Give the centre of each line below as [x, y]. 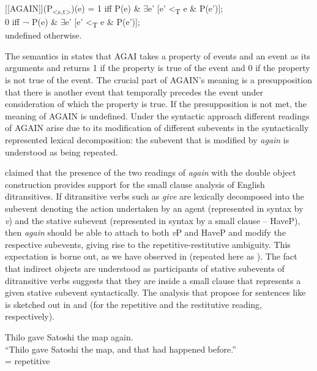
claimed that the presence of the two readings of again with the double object [151, 172]
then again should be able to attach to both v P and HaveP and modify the [146, 232]
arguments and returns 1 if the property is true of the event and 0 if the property [158, 68]
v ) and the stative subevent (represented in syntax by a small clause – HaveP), [153, 220]
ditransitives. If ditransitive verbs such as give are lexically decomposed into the [155, 196]
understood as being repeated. [62, 152]
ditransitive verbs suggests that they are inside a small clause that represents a [153, 280]
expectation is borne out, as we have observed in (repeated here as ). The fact [151, 256]
